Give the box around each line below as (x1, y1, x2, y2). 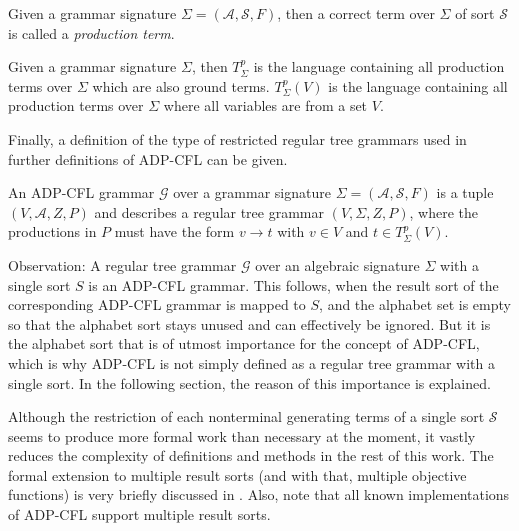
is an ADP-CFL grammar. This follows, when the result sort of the (88, 274, 499, 295)
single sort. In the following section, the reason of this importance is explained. (8, 372, 491, 393)
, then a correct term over (277, 3, 435, 23)
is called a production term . (8, 22, 175, 43)
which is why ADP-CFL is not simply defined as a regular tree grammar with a (8, 352, 495, 373)
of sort (455, 3, 495, 23)
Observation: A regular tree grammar (8, 254, 237, 275)
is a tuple (436, 182, 494, 203)
